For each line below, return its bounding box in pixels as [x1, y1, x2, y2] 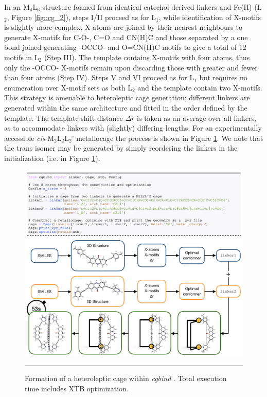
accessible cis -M [4, 132, 55, 143]
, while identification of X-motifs [158, 11, 261, 22]
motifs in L [4, 51, 39, 62]
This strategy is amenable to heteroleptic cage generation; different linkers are [4, 92, 250, 103]
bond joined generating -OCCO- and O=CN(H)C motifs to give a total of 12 [4, 42, 246, 52]
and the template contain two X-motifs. [137, 82, 262, 93]
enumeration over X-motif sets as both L [4, 82, 132, 93]
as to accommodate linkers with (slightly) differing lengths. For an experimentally [4, 122, 262, 133]
